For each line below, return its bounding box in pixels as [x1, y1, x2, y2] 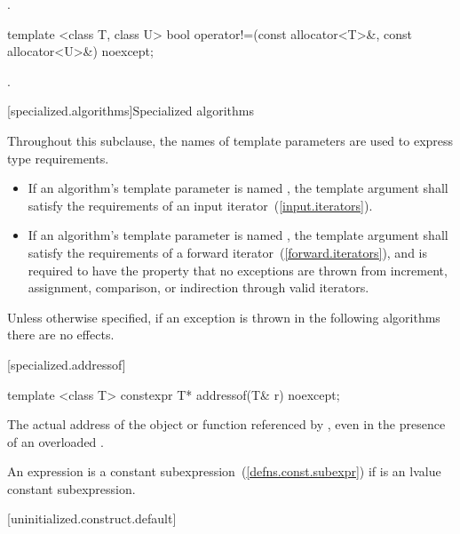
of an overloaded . [7, 432, 104, 450]
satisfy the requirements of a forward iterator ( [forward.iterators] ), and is [28, 243, 428, 261]
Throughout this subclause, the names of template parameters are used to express [7, 131, 454, 149]
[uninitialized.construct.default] [7, 509, 177, 528]
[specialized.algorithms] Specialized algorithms [7, 101, 255, 120]
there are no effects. [7, 325, 115, 344]
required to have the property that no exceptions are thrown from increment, [28, 260, 448, 279]
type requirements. [7, 148, 109, 167]
